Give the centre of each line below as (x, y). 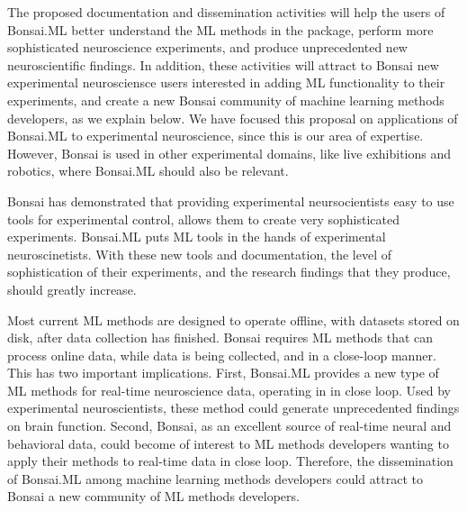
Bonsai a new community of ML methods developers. (153, 496)
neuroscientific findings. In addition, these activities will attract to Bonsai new (223, 64)
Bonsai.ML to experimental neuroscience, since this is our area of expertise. (216, 136)
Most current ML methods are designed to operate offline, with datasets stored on (233, 319)
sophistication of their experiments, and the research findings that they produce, (229, 272)
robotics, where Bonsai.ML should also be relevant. (148, 171)
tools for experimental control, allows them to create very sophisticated (204, 219)
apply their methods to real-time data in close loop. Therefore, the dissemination (230, 461)
